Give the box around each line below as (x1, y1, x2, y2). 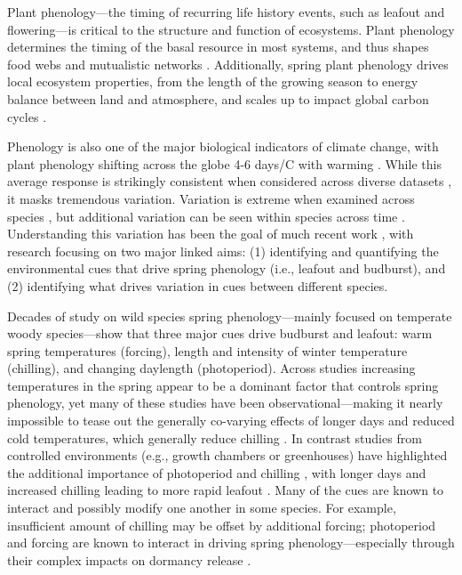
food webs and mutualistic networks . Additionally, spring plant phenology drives (7, 54, 449, 73)
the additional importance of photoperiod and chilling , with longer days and (7, 463, 426, 482)
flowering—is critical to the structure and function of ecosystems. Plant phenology (7, 20, 455, 38)
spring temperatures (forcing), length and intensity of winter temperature (7, 341, 408, 360)
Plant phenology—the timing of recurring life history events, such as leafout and (7, 3, 445, 20)
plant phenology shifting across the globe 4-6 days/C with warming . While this (7, 154, 442, 173)
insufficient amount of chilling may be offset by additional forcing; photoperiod (7, 515, 436, 534)
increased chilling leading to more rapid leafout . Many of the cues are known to (7, 481, 444, 499)
